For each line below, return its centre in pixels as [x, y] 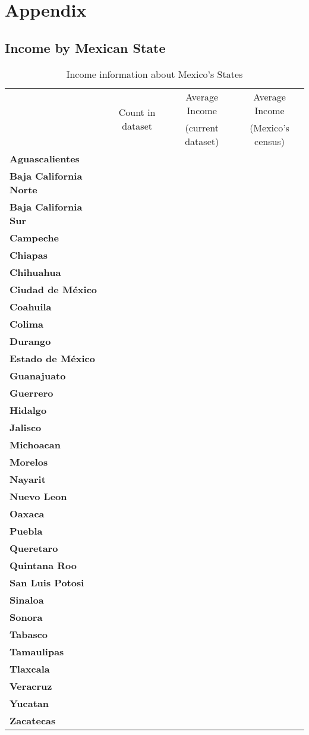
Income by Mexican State [85, 47]
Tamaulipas [37, 651]
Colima [26, 323]
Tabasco [29, 634]
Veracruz [31, 686]
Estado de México [52, 358]
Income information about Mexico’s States [154, 74]
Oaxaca [27, 513]
